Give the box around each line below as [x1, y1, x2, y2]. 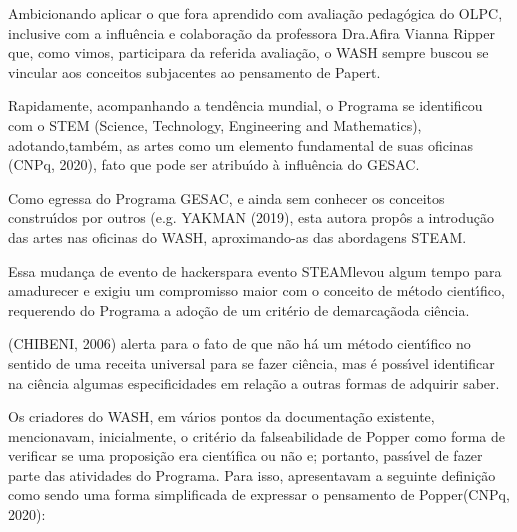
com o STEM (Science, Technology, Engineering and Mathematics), [8, 114, 422, 135]
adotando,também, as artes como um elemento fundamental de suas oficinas [8, 134, 474, 155]
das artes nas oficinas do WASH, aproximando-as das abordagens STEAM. [8, 226, 467, 247]
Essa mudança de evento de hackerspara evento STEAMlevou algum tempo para [8, 260, 502, 281]
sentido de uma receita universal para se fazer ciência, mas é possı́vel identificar [8, 352, 495, 373]
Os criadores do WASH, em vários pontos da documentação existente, [8, 406, 435, 427]
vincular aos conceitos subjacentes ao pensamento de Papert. [8, 61, 381, 82]
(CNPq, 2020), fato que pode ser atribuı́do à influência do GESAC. [8, 154, 420, 175]
